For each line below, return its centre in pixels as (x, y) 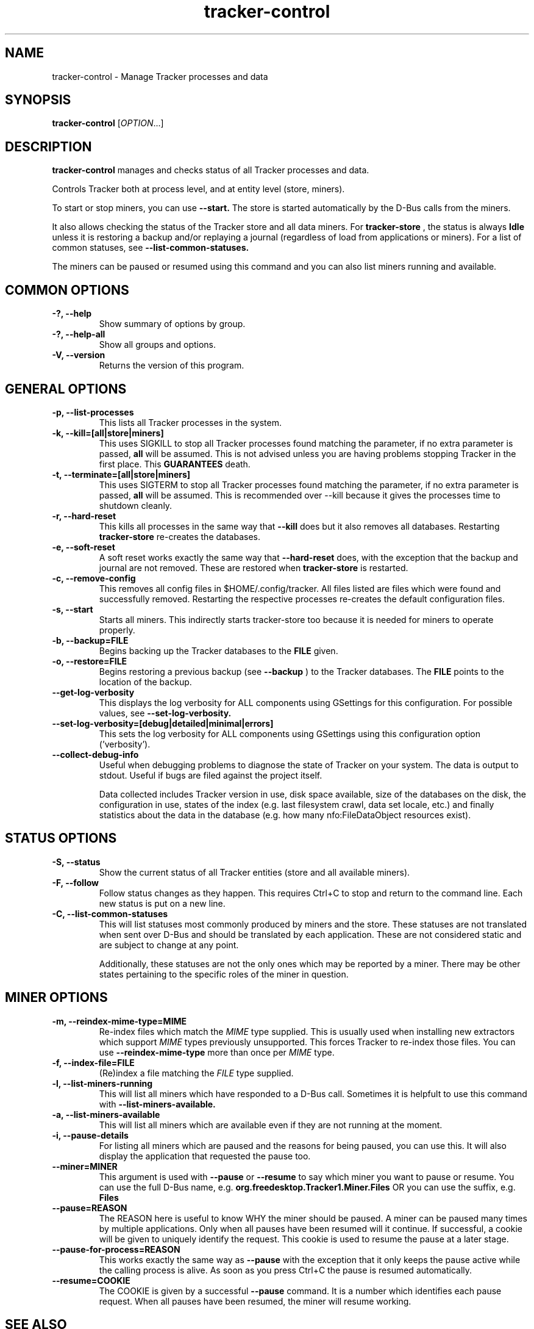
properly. (117, 630)
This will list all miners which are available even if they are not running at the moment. (271, 1125)
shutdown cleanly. (136, 505)
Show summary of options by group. (172, 324)
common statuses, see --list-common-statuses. (151, 248)
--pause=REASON (90, 1208)
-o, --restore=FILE (90, 661)
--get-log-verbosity (93, 692)
